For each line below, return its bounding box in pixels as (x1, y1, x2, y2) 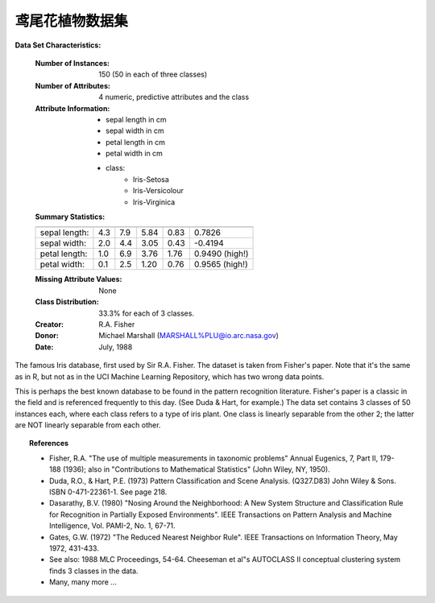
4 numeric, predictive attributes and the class (98, 93, 250, 102)
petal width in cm (106, 149, 163, 159)
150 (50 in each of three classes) (98, 69, 208, 80)
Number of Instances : (35, 58, 110, 68)
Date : (35, 342, 54, 352)
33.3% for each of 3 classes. (98, 308, 195, 318)
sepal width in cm (106, 126, 164, 136)
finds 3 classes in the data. (49, 566, 139, 576)
